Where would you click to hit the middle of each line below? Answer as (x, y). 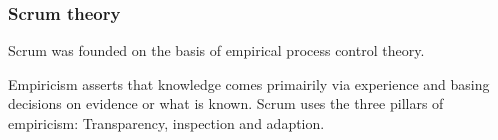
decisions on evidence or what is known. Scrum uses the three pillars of (226, 103)
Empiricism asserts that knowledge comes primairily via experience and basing (249, 83)
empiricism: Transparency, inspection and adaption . (166, 123)
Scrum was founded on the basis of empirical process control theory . (216, 50)
